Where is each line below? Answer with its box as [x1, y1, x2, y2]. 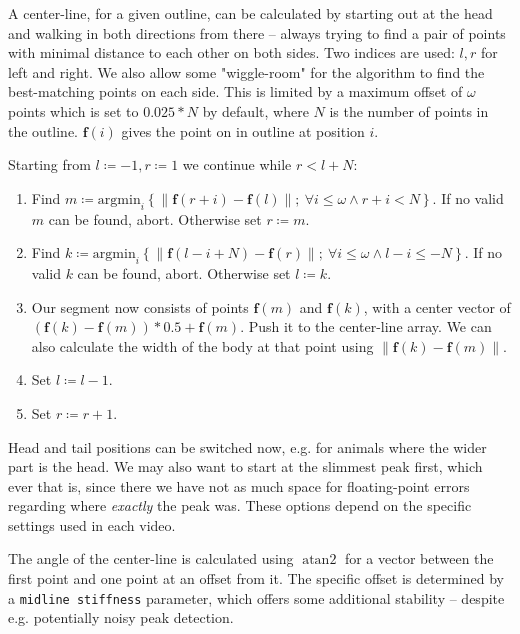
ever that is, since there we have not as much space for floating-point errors [8, 475, 470, 496]
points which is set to [8, 100, 139, 121]
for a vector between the [344, 548, 494, 569]
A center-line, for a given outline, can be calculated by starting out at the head [8, 3, 493, 23]
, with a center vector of [363, 296, 511, 317]
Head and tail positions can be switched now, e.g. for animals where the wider [8, 436, 487, 457]
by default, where [202, 100, 309, 121]
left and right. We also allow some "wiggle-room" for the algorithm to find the [8, 61, 485, 82]
